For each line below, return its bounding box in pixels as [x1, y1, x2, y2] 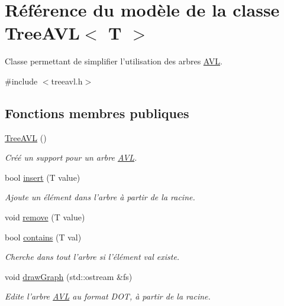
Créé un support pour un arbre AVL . [5, 151, 137, 164]
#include [5, 74, 38, 87]
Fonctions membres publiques [5, 103, 189, 122]
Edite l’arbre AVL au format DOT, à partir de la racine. [5, 290, 211, 302]
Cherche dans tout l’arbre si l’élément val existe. [5, 250, 180, 263]
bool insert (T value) [5, 171, 80, 183]
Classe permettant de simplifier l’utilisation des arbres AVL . [5, 55, 222, 67]
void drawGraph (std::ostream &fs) [5, 270, 133, 282]
